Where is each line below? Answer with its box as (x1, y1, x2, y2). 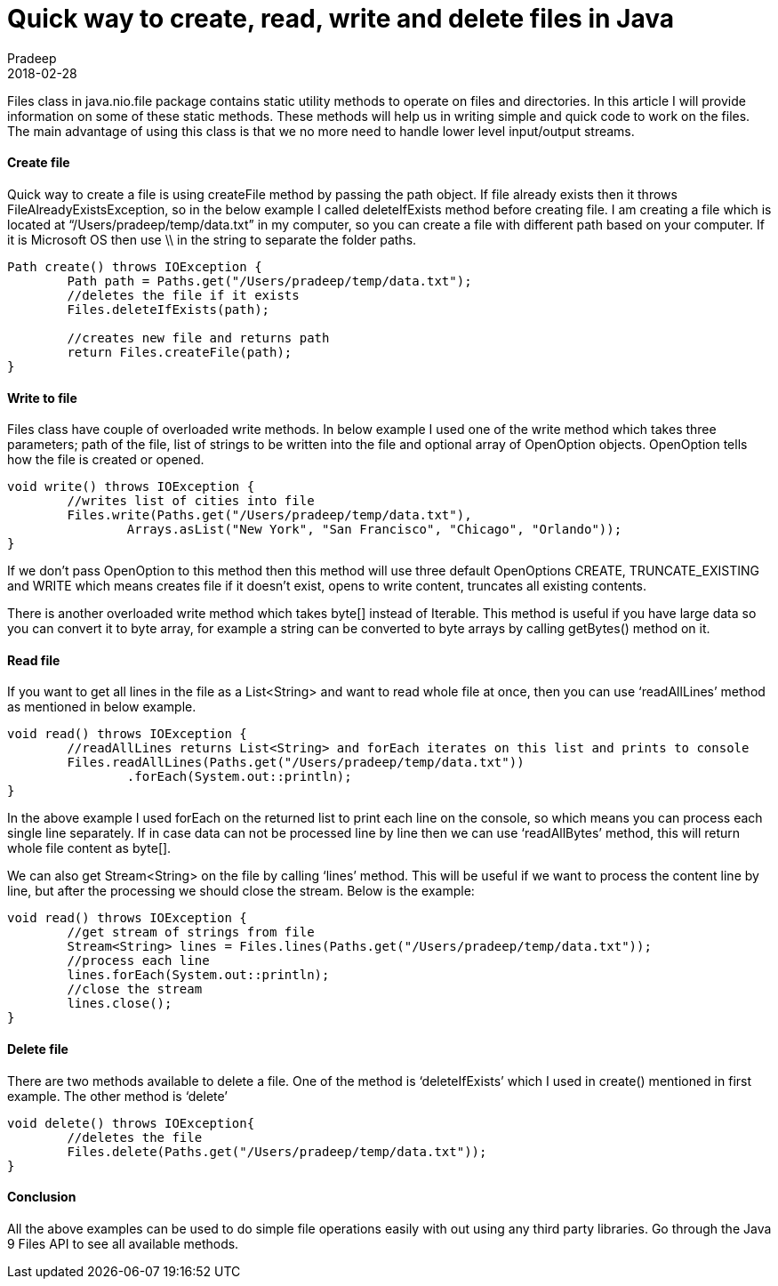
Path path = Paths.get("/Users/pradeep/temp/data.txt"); (67, 273, 472, 288)
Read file (7, 652, 60, 668)
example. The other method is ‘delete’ (7, 1088, 228, 1104)
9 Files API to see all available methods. (7, 1235, 239, 1251)
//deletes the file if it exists (67, 287, 300, 302)
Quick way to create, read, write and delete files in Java (7, 4, 674, 34)
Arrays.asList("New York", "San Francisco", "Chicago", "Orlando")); (126, 522, 622, 537)
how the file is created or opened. (7, 452, 205, 468)
